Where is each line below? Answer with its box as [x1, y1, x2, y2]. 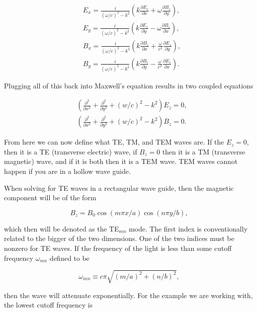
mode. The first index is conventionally [129, 223, 248, 234]
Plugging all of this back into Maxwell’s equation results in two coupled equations [4, 80, 254, 90]
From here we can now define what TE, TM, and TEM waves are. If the [4, 137, 224, 147]
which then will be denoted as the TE [4, 223, 119, 234]
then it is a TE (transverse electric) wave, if [4, 146, 137, 156]
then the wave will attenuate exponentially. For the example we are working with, [4, 290, 253, 300]
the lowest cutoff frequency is [4, 300, 93, 310]
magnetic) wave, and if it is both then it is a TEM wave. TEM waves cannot [4, 156, 238, 166]
